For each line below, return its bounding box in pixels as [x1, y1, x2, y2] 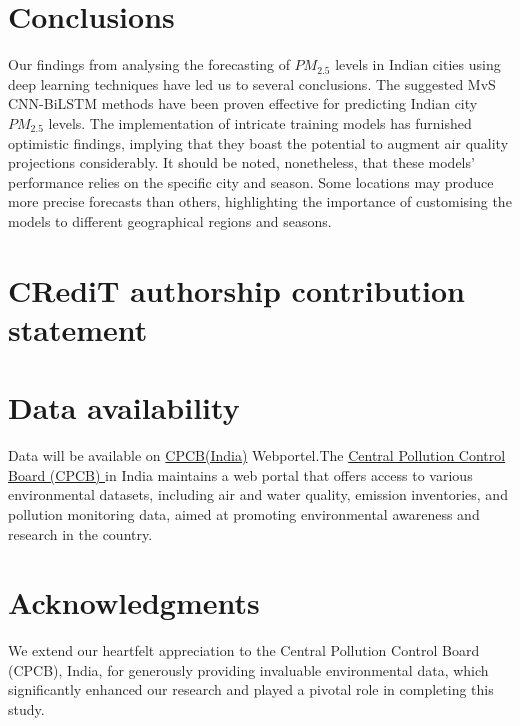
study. [8, 699, 45, 720]
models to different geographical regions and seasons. [8, 210, 332, 231]
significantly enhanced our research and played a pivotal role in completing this [8, 679, 494, 700]
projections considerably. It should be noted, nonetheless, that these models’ [8, 152, 475, 173]
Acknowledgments [8, 582, 260, 623]
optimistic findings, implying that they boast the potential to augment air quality [8, 132, 509, 153]
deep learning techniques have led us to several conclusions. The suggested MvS [8, 73, 496, 94]
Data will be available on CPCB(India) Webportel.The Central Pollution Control [8, 445, 506, 466]
